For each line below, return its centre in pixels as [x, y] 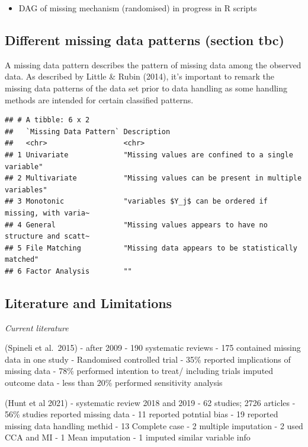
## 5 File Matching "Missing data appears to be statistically [151, 248]
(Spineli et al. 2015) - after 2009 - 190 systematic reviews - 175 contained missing [153, 348]
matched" [22, 260]
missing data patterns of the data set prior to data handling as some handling [146, 88]
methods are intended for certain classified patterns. [99, 99]
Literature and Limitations [89, 302]
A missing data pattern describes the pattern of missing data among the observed [153, 64]
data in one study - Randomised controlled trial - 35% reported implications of [148, 359]
